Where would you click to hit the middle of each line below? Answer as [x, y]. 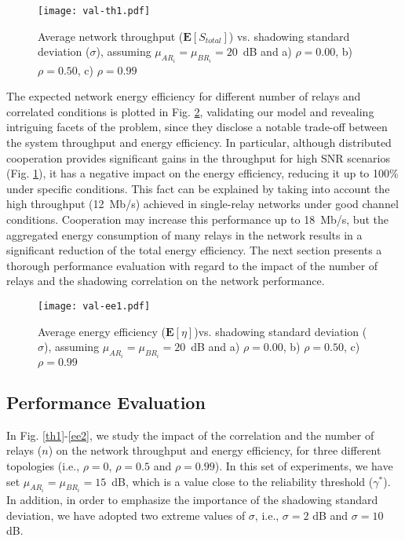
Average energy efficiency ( [102, 331]
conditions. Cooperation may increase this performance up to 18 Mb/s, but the [197, 219]
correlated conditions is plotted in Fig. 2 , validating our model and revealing [190, 111]
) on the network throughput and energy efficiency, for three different [215, 450]
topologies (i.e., [43, 466]
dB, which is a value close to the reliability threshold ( [243, 481]
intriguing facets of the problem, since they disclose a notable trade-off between [197, 127]
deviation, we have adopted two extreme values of [126, 515]
